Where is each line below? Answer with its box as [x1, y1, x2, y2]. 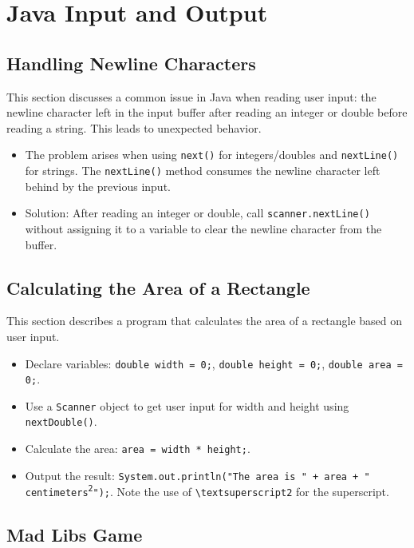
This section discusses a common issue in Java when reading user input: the [6, 88, 377, 105]
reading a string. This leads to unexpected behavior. [6, 119, 262, 136]
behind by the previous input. [25, 177, 171, 194]
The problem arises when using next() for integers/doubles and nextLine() [25, 146, 399, 163]
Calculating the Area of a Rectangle [6, 275, 310, 300]
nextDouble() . [25, 413, 97, 430]
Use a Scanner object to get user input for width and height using [25, 397, 349, 414]
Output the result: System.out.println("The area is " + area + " [25, 467, 370, 483]
